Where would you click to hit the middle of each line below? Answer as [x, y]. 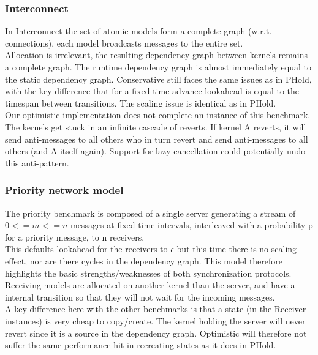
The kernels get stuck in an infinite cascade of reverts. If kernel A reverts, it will [156, 126]
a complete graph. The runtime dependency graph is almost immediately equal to [158, 67]
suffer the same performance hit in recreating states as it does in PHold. [141, 345]
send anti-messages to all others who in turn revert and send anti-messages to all [157, 139]
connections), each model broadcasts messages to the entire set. [124, 43]
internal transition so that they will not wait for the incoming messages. [140, 297]
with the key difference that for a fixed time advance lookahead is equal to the [152, 91]
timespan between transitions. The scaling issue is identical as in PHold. [141, 103]
